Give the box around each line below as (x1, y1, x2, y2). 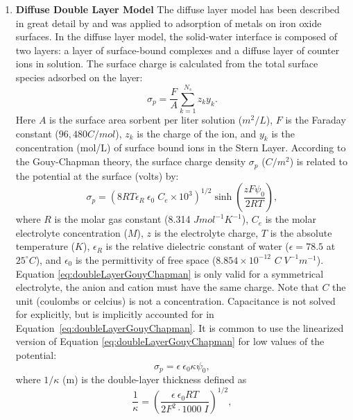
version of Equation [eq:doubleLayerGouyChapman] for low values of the (15, 334, 325, 348)
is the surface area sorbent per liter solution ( (49, 112, 243, 127)
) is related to (289, 154, 347, 169)
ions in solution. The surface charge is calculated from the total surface (15, 56, 318, 71)
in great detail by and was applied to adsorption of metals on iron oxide (15, 15, 322, 30)
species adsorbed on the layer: (15, 69, 143, 84)
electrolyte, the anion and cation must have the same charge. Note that (15, 280, 319, 294)
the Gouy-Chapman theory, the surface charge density (15, 154, 246, 169)
